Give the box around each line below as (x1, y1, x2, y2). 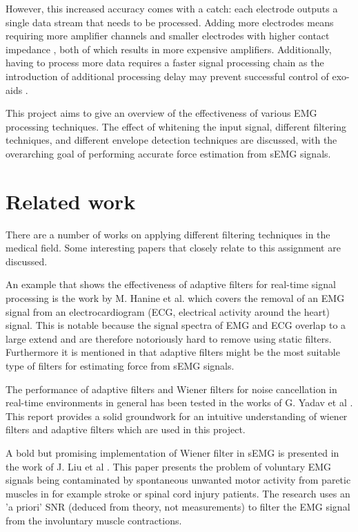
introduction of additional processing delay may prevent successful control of (6, 68, 329, 83)
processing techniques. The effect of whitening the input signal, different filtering (6, 119, 346, 133)
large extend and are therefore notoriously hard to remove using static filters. (6, 331, 332, 345)
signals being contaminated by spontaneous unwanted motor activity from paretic (6, 473, 351, 487)
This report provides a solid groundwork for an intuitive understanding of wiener (6, 408, 348, 423)
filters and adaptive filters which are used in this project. (6, 422, 246, 437)
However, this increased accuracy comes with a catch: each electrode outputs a (6, 1, 338, 15)
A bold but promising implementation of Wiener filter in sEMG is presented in (6, 445, 339, 459)
